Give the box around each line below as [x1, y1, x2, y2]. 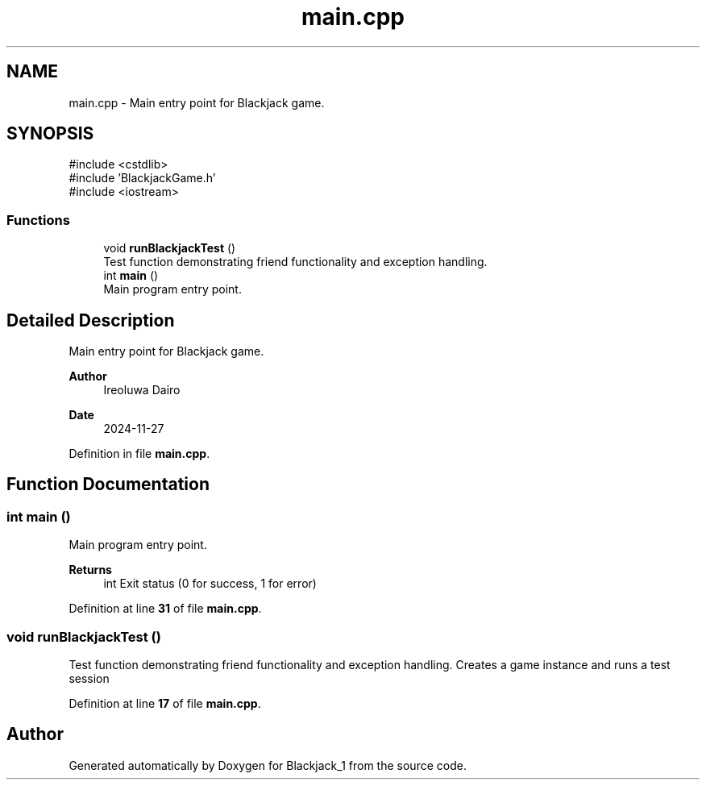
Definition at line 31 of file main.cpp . [69, 601, 262, 616]
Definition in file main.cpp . [69, 447, 210, 461]
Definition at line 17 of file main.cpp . [69, 697, 261, 710]
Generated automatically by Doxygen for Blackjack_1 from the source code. [69, 758, 467, 772]
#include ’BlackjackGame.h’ [69, 171, 216, 185]
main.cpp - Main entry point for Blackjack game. [69, 95, 325, 110]
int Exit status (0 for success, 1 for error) [103, 576, 317, 591]
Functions [6, 211, 70, 228]
